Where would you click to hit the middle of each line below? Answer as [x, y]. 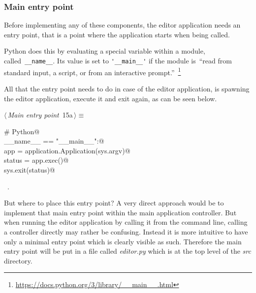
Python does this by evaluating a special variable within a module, [105, 51]
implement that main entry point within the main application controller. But [120, 212]
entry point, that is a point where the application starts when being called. [117, 34]
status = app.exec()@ [36, 160]
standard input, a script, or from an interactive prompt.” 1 [93, 71]
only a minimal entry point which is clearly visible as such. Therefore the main [123, 241]
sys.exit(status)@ [30, 170]
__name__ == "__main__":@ [54, 141]
